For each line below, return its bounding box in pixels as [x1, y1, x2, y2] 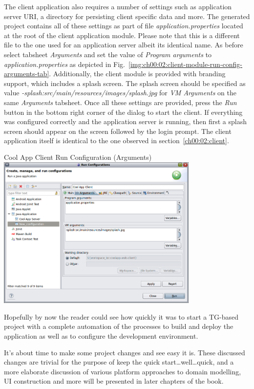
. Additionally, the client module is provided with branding [49, 68, 226, 79]
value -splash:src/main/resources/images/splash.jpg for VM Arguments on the [4, 87, 236, 98]
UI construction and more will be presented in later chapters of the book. [4, 376, 224, 386]
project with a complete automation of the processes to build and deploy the [4, 321, 233, 331]
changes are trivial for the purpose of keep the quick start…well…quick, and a [4, 357, 234, 367]
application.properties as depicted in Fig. [4, 59, 126, 69]
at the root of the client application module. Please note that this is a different [4, 30, 240, 40]
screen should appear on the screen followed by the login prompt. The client [4, 126, 232, 136]
